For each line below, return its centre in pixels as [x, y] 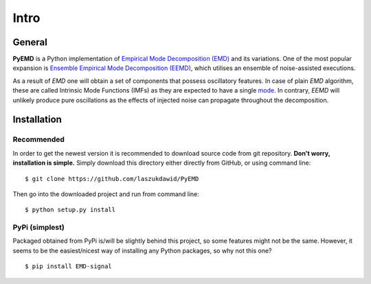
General [30, 42]
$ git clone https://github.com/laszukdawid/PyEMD [112, 179]
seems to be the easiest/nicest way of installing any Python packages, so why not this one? [142, 250]
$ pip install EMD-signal [69, 267]
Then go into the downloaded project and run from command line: [106, 194]
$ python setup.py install [70, 210]
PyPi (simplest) [38, 228]
